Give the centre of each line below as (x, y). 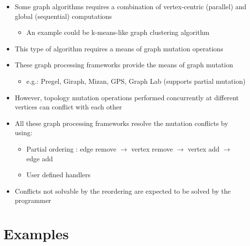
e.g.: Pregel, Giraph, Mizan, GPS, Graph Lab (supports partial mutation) (136, 81)
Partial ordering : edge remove (71, 148)
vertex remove (152, 148)
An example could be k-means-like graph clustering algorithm (118, 32)
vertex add (203, 148)
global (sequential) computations (63, 16)
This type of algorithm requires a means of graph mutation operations (119, 48)
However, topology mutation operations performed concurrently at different (127, 97)
